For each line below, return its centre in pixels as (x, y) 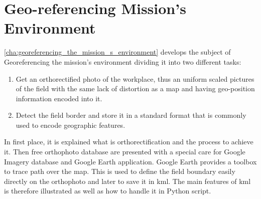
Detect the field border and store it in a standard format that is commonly (131, 115)
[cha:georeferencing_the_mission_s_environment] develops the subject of (117, 52)
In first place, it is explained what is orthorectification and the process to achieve (129, 142)
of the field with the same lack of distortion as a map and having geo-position (135, 88)
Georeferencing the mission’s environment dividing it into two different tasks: (123, 61)
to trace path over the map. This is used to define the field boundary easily (120, 171)
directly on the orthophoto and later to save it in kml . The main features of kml (127, 181)
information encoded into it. (59, 98)
